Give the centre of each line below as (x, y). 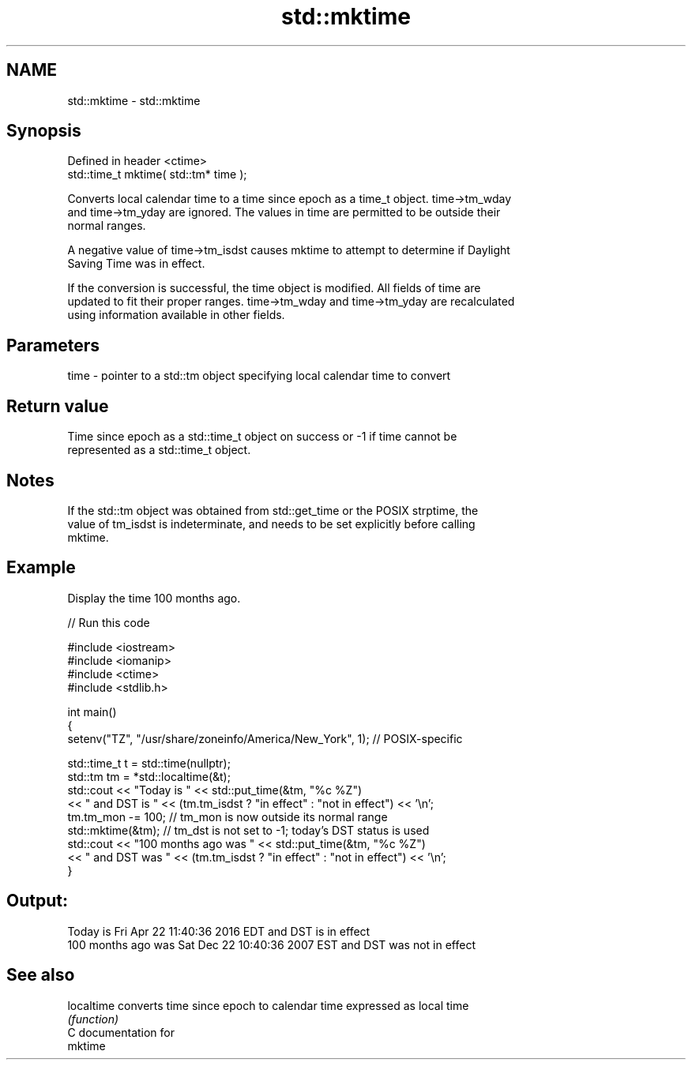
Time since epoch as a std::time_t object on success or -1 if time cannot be (262, 437)
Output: (37, 901)
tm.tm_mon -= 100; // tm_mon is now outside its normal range (228, 816)
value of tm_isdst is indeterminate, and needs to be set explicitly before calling (271, 524)
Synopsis (44, 131)
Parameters (53, 345)
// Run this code (109, 622)
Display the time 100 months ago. (154, 598)
